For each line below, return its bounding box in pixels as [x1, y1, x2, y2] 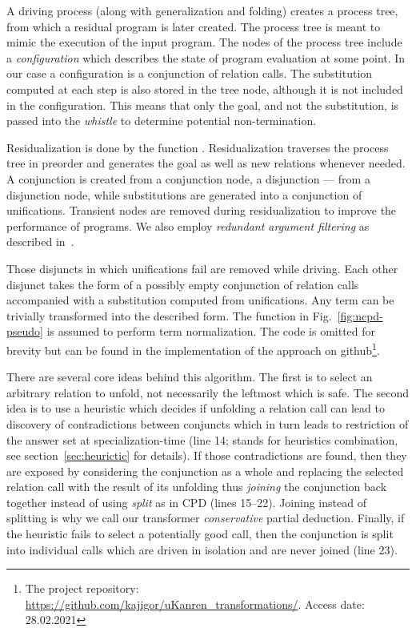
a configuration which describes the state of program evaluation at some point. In [6, 49, 406, 66]
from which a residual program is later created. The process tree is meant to [6, 18, 381, 34]
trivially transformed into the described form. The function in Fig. [6, 307, 332, 324]
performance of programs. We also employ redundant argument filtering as [6, 217, 370, 234]
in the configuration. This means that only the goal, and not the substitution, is [6, 96, 399, 113]
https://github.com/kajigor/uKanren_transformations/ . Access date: [25, 595, 365, 612]
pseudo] [6, 323, 43, 340]
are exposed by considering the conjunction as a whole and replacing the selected [6, 462, 404, 479]
